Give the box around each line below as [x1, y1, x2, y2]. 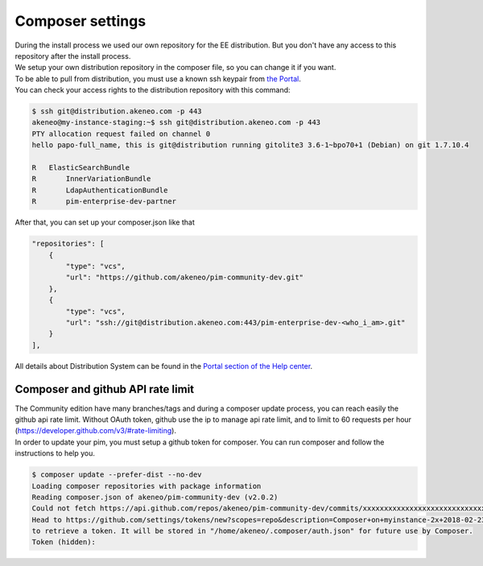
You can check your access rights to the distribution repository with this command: [14, 85, 291, 95]
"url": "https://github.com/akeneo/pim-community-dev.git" [65, 273, 304, 282]
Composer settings [14, 12, 147, 30]
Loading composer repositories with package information [31, 481, 262, 490]
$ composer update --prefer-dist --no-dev [31, 470, 202, 479]
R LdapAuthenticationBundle [31, 185, 168, 195]
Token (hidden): [31, 538, 97, 547]
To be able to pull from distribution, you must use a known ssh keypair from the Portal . [14, 73, 301, 84]
